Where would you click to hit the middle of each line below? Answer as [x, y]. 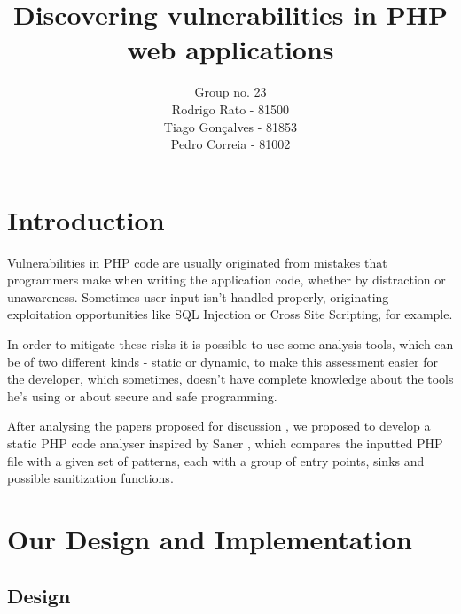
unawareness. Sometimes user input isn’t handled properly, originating [198, 296]
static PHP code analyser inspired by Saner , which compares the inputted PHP [225, 443]
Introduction [86, 219]
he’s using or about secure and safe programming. [142, 396]
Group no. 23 [230, 92]
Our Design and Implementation [210, 538]
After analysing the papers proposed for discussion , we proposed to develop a [219, 426]
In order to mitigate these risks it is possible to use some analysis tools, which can [230, 344]
